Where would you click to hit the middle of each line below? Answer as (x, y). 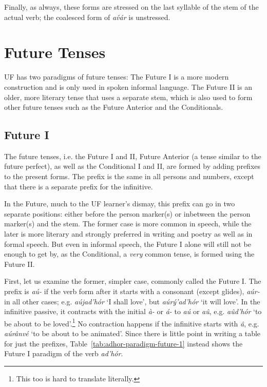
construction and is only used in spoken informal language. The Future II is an (128, 86)
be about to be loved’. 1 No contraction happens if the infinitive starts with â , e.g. (132, 322)
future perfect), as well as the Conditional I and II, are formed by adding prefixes (132, 166)
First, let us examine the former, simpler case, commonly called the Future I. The (133, 281)
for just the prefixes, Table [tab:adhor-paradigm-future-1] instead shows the (123, 343)
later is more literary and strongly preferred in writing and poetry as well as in (128, 234)
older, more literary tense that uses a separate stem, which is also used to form (128, 97)
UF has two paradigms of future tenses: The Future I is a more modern (117, 77)
